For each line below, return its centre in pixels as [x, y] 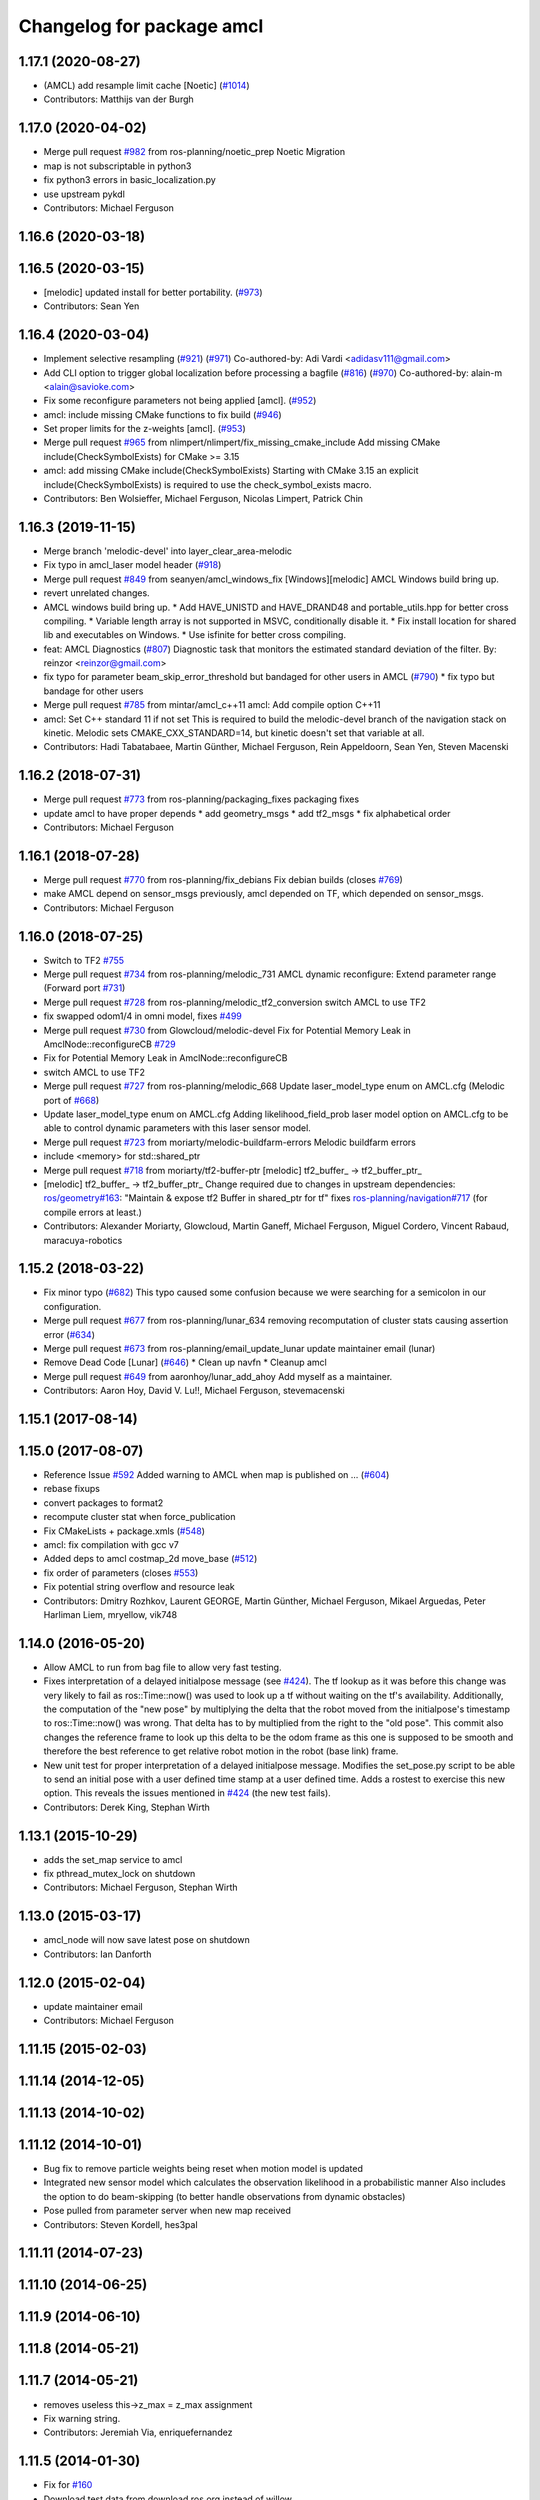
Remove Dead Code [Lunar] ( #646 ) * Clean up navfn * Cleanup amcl [185, 1362]
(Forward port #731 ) [84, 988]
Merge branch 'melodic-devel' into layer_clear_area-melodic [168, 551]
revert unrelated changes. [96, 593]
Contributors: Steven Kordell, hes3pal [121, 2224]
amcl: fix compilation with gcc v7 [111, 1545]
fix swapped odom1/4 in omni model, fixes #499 [142, 1016]
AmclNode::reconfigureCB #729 [109, 1044]
